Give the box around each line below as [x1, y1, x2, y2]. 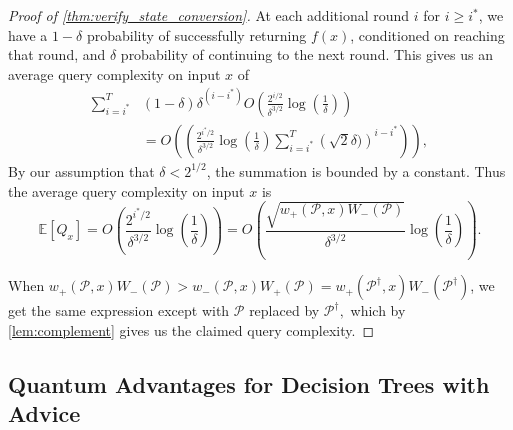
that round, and [8, 44, 106, 65]
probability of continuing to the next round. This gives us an [120, 44, 493, 65]
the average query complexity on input [8, 180, 245, 201]
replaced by [249, 300, 320, 321]
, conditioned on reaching [350, 24, 505, 45]
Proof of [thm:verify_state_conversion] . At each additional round [8, 5, 410, 25]
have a [8, 24, 48, 45]
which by [350, 300, 406, 321]
